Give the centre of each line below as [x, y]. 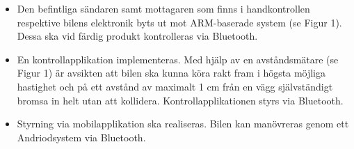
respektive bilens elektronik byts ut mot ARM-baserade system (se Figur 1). [179, 22]
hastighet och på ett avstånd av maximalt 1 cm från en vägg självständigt [175, 86]
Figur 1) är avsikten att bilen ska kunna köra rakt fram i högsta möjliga [171, 73]
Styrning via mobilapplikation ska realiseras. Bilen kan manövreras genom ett [183, 124]
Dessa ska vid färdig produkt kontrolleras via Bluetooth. [137, 36]
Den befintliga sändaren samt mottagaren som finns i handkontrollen [163, 8]
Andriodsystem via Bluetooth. [81, 137]
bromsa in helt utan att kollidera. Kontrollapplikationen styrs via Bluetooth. [180, 100]
